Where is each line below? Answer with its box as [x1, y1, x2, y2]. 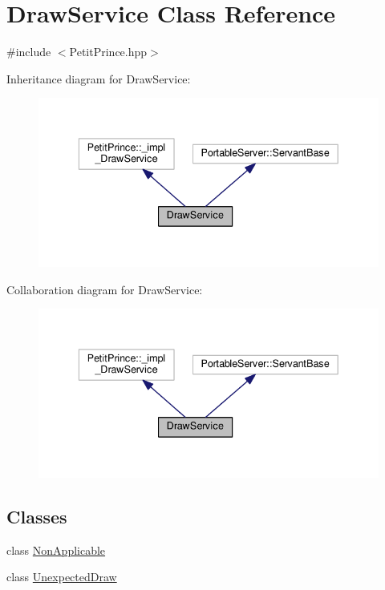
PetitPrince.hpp [69, 43, 148, 60]
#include [6, 43, 51, 60]
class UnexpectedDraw [6, 568, 117, 585]
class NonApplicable [6, 541, 106, 558]
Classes [6, 504, 67, 529]
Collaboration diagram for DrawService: [6, 281, 203, 297]
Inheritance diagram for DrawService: [6, 70, 191, 87]
